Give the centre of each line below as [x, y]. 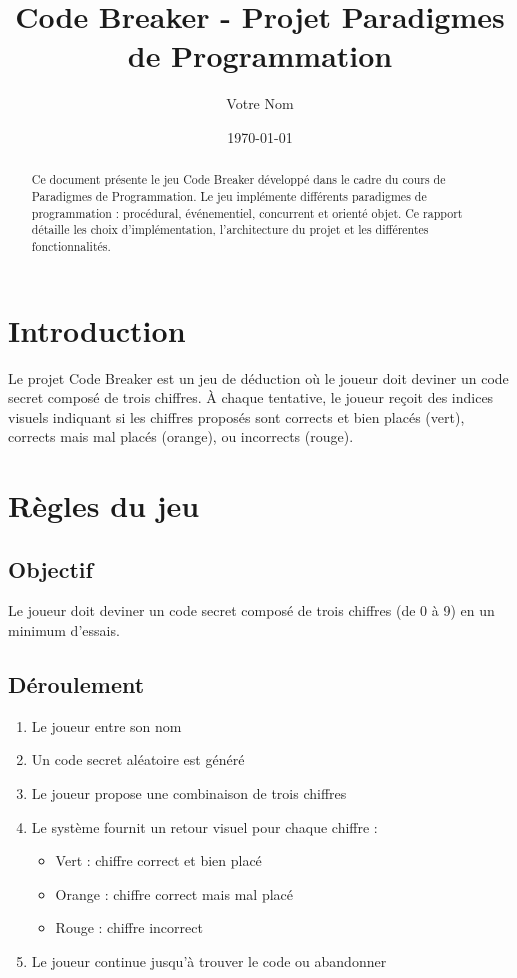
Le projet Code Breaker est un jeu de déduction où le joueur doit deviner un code [258, 377]
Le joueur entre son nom [106, 725]
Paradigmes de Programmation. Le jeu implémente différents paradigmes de [229, 195]
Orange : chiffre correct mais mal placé [174, 893]
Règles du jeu [104, 505]
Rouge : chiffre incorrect [129, 927]
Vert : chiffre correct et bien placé [158, 860]
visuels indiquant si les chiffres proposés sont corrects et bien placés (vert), [236, 416]
